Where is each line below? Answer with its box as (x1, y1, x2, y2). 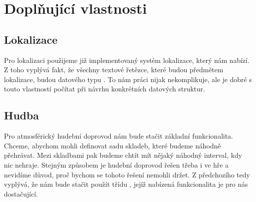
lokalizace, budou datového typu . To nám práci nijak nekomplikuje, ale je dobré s (4, 74, 252, 84)
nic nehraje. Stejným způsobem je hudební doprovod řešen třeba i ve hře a (4, 159, 229, 170)
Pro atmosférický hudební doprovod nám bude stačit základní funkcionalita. (4, 131, 233, 141)
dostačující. (4, 188, 38, 199)
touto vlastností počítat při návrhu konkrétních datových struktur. (4, 84, 205, 94)
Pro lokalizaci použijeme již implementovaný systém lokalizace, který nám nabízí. (4, 55, 250, 65)
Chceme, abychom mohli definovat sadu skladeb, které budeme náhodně (4, 140, 221, 150)
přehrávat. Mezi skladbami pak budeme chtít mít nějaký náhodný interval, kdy (4, 150, 242, 160)
